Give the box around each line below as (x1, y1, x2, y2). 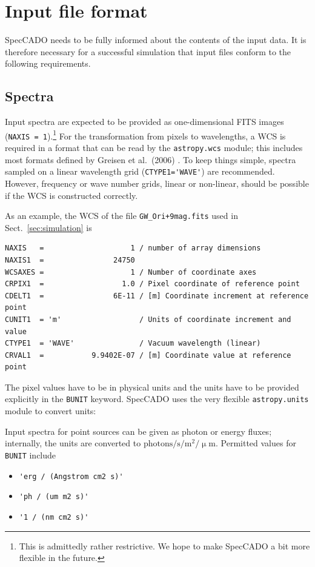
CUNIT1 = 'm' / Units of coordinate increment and (5, 315, 291, 324)
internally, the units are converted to (5, 437, 141, 449)
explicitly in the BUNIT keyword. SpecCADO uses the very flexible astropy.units (5, 392, 309, 405)
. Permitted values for (215, 437, 296, 449)
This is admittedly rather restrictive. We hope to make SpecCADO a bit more (19, 539, 310, 552)
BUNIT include (5, 448, 56, 461)
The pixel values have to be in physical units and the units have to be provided (5, 380, 299, 393)
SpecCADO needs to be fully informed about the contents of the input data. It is (5, 33, 307, 46)
